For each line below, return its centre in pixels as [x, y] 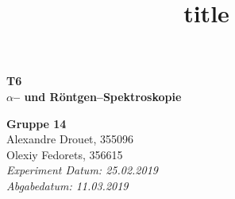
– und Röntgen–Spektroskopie [97, 96]
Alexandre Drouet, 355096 [70, 139]
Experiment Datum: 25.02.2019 [82, 170]
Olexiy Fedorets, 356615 [65, 154]
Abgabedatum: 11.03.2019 [67, 185]
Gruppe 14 [37, 123]
